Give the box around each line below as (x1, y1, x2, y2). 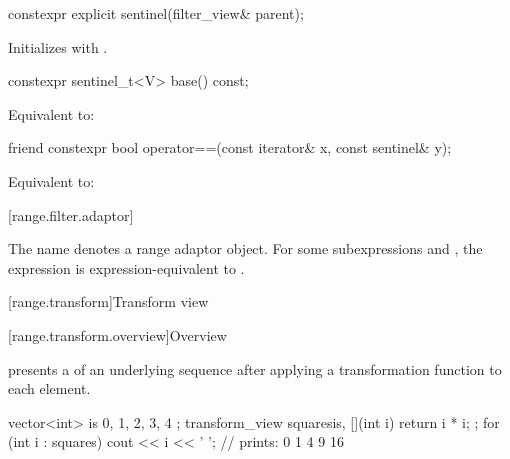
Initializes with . (8, 36, 108, 57)
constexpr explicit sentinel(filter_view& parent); (8, 3, 304, 23)
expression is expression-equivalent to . (8, 257, 245, 278)
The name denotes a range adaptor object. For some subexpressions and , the (8, 238, 483, 259)
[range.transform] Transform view (8, 291, 209, 312)
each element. (8, 378, 91, 399)
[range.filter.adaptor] (8, 204, 134, 225)
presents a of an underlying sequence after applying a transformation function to (8, 358, 502, 379)
